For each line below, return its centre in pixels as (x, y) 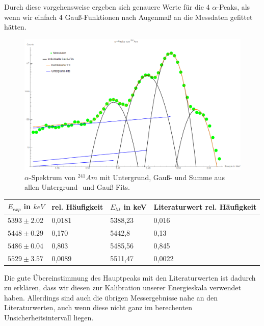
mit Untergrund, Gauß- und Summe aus (162, 177)
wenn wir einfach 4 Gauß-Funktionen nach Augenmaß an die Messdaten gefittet (128, 17)
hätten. (15, 27)
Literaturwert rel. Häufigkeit (205, 206)
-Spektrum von (52, 177)
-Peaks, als (233, 7)
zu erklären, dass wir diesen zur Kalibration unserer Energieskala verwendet (123, 287)
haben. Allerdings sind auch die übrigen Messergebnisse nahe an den (111, 297)
